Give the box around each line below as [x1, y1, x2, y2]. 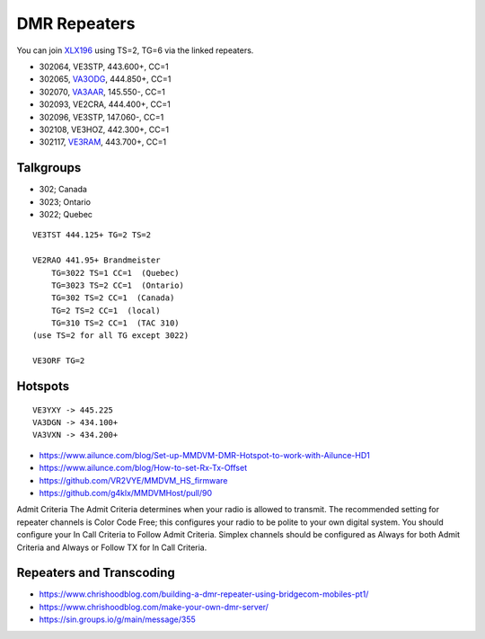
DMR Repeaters [16, 13, 136, 33]
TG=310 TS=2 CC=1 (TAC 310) [50, 318, 180, 328]
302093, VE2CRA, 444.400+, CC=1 [39, 99, 171, 110]
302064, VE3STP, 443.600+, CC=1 [39, 61, 170, 72]
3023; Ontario [39, 196, 92, 207]
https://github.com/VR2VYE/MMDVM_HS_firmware [39, 475, 228, 485]
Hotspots [16, 378, 70, 395]
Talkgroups [16, 160, 82, 175]
